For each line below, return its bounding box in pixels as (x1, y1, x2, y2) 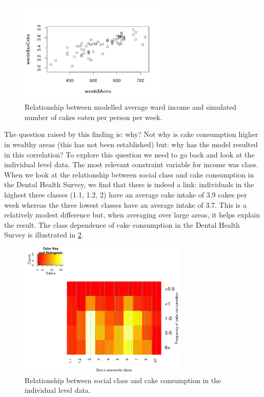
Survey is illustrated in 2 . (4, 229, 84, 240)
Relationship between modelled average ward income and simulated (25, 102, 237, 112)
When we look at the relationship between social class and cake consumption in (4, 169, 254, 180)
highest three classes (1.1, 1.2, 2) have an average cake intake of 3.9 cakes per (4, 189, 247, 200)
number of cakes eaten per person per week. (25, 111, 163, 122)
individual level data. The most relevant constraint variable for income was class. (4, 159, 258, 170)
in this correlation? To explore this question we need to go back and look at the (4, 149, 255, 160)
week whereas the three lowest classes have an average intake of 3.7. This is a (4, 199, 247, 210)
